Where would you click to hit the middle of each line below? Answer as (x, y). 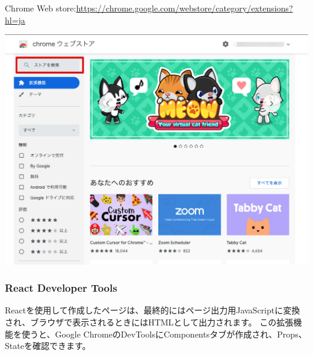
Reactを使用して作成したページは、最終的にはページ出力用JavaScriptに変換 (153, 310)
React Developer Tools (61, 288)
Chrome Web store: (41, 8)
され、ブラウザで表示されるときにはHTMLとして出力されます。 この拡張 (149, 322)
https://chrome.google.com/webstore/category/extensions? (184, 8)
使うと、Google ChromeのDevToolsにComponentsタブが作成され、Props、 (164, 334)
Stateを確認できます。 (48, 346)
